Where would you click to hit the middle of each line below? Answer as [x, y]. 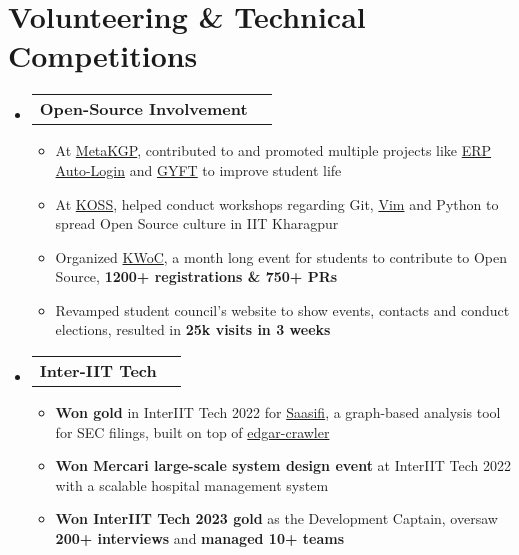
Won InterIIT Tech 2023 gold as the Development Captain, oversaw [276, 518]
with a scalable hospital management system [192, 484]
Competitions [103, 55]
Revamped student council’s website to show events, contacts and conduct [282, 309]
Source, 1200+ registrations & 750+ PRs [196, 276]
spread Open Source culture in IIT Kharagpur [197, 223]
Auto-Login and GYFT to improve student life [198, 169]
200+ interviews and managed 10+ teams [200, 538]
